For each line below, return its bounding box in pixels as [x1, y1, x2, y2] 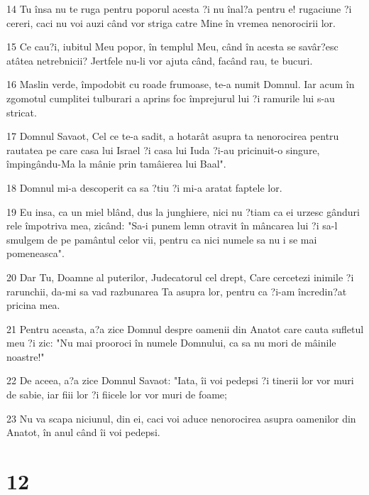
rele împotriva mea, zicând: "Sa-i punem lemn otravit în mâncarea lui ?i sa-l [6, 218, 338, 233]
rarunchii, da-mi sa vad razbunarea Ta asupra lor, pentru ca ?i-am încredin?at [6, 283, 347, 298]
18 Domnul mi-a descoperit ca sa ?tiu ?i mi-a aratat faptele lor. [6, 180, 282, 195]
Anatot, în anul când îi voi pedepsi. [6, 425, 160, 440]
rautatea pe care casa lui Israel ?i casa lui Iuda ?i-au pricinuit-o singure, [6, 142, 320, 157]
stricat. [6, 104, 37, 119]
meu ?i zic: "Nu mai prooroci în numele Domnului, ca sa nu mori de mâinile [6, 335, 336, 350]
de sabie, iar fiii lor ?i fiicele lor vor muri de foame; [6, 387, 227, 402]
